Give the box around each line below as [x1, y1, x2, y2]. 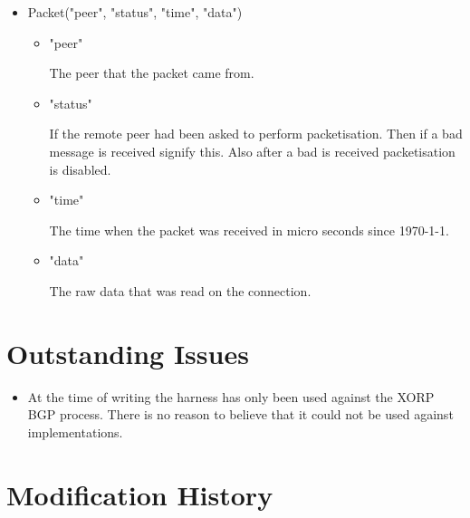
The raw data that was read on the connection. [49, 281, 312, 300]
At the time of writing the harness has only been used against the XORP [27, 387, 435, 406]
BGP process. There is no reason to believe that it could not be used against [27, 405, 454, 424]
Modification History [6, 475, 273, 513]
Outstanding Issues [6, 334, 249, 371]
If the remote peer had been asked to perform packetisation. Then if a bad [49, 124, 463, 143]
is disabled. [49, 159, 111, 178]
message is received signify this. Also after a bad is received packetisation [49, 141, 456, 160]
